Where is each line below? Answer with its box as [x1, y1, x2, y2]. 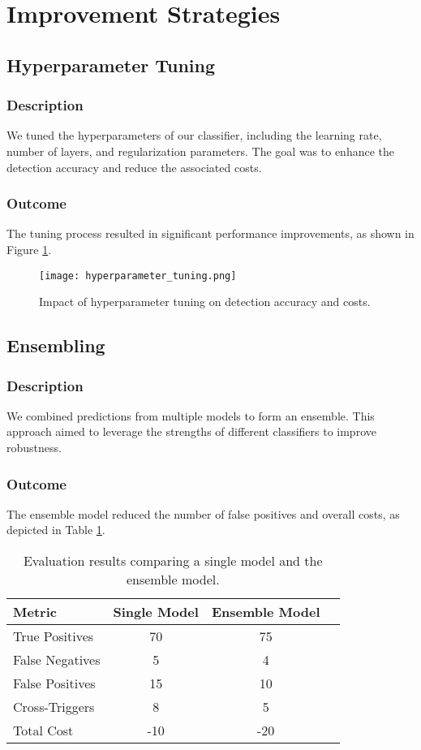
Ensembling [6, 333, 105, 358]
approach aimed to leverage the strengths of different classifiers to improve [6, 423, 376, 440]
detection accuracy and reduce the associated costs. [6, 158, 262, 175]
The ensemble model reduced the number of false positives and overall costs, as [6, 505, 400, 522]
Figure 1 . [6, 240, 52, 257]
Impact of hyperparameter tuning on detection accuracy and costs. [39, 293, 371, 310]
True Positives [13, 627, 94, 645]
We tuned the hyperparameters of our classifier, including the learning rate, [6, 127, 382, 144]
